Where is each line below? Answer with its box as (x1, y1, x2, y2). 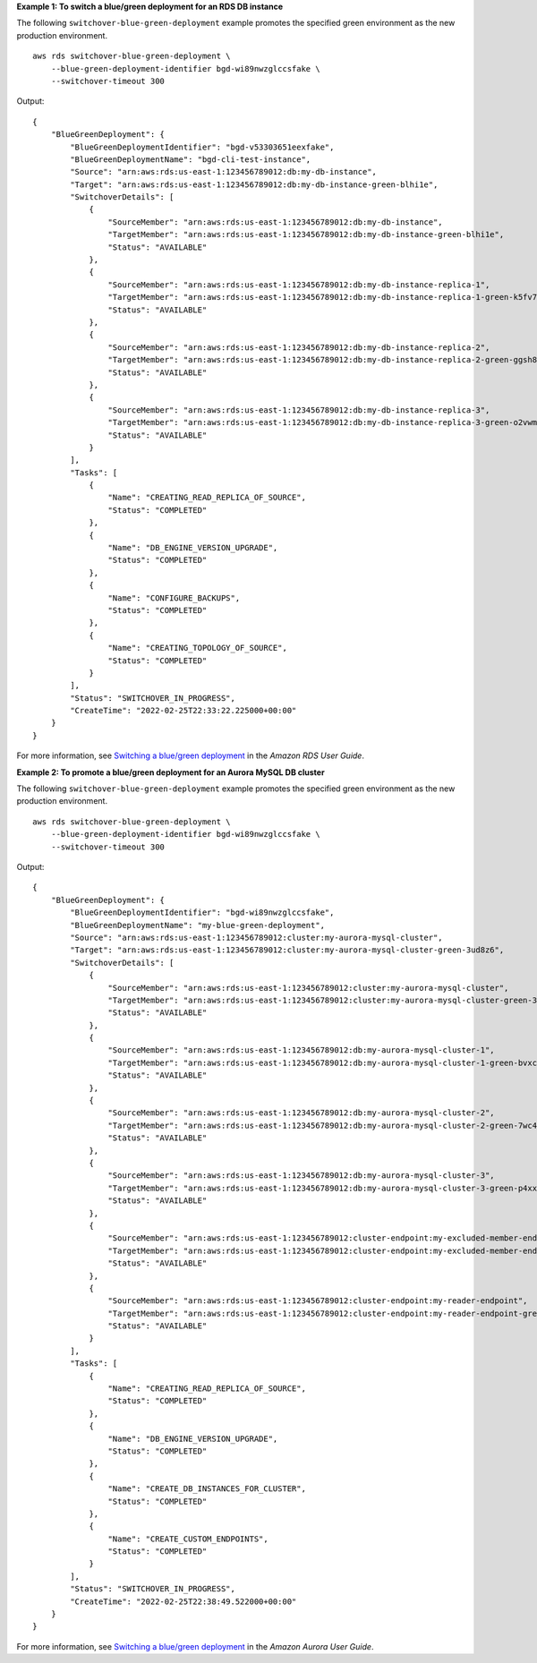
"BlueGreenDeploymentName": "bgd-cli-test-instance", (70, 154, 311, 165)
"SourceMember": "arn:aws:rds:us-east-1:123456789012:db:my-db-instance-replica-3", (107, 405, 490, 415)
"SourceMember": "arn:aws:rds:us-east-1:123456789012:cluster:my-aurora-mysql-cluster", (107, 983, 509, 993)
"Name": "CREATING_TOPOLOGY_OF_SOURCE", (107, 643, 288, 653)
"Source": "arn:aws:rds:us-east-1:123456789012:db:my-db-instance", (70, 166, 378, 177)
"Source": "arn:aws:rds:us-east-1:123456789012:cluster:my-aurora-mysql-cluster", (70, 932, 443, 942)
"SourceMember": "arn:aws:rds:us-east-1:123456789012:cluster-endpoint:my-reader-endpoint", (107, 1296, 528, 1306)
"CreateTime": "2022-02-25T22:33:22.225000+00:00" (70, 705, 297, 716)
